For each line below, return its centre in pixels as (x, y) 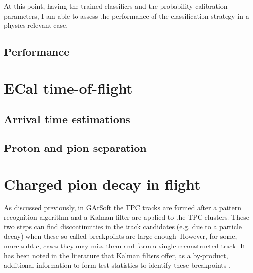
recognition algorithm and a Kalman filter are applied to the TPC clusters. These (126, 217)
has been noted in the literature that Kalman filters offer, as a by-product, (116, 255)
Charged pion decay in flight (102, 184)
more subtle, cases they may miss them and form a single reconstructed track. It (125, 246)
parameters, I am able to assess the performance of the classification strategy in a (126, 15)
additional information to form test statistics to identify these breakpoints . (117, 265)
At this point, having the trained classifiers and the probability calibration (116, 6)
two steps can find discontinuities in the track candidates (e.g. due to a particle (123, 226)
